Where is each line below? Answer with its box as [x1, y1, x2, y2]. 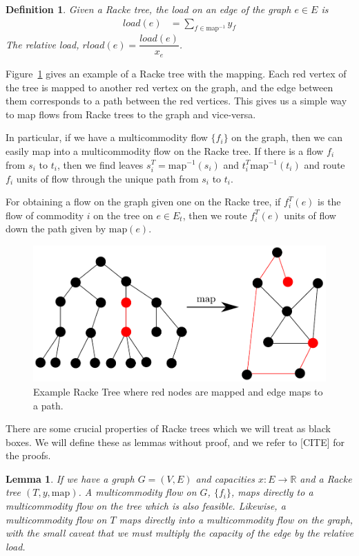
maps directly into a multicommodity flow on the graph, [119, 512, 353, 526]
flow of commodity [6, 207, 84, 222]
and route [304, 157, 345, 172]
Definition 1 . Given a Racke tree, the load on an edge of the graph [6, 2, 291, 16]
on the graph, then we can [231, 130, 342, 145]
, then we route [182, 207, 247, 222]
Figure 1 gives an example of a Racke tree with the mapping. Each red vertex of [6, 66, 347, 80]
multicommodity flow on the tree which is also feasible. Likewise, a [6, 499, 286, 513]
